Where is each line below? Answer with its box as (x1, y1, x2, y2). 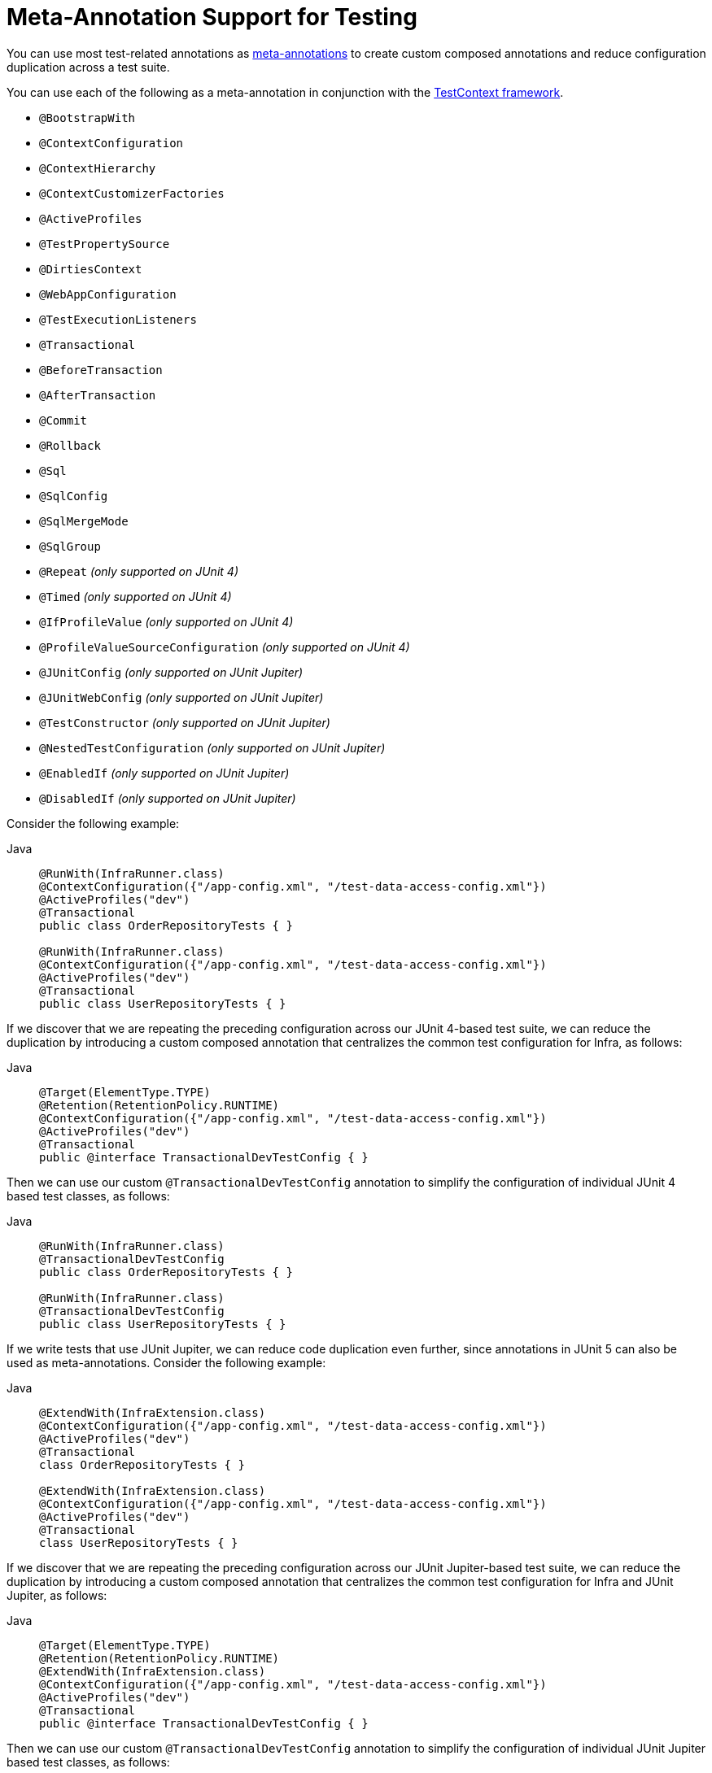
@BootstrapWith (39, 111, 136, 124)
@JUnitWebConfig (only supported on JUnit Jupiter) (39, 690, 324, 704)
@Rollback (39, 438, 101, 452)
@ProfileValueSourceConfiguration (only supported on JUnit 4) (39, 639, 410, 654)
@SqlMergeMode (39, 514, 129, 528)
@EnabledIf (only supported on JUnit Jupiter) (39, 765, 290, 780)
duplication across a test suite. (7, 59, 170, 74)
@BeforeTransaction (39, 363, 163, 377)
